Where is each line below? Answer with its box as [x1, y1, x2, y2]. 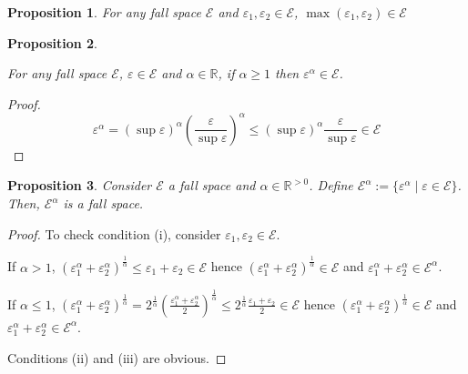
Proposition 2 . [7, 33, 97, 52]
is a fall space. [63, 194, 144, 213]
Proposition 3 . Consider [7, 176, 152, 195]
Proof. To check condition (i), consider [7, 224, 221, 243]
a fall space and [168, 176, 256, 195]
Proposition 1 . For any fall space [7, 3, 201, 21]
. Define [309, 176, 353, 195]
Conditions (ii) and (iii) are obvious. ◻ [7, 348, 227, 367]
